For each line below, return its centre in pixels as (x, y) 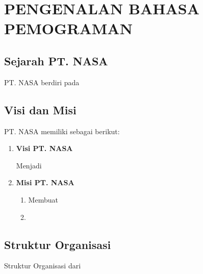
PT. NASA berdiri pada (42, 82)
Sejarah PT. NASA (56, 60)
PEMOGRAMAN (68, 28)
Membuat (43, 199)
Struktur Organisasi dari (43, 266)
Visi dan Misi (40, 109)
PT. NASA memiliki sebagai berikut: (62, 131)
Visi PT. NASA (44, 148)
